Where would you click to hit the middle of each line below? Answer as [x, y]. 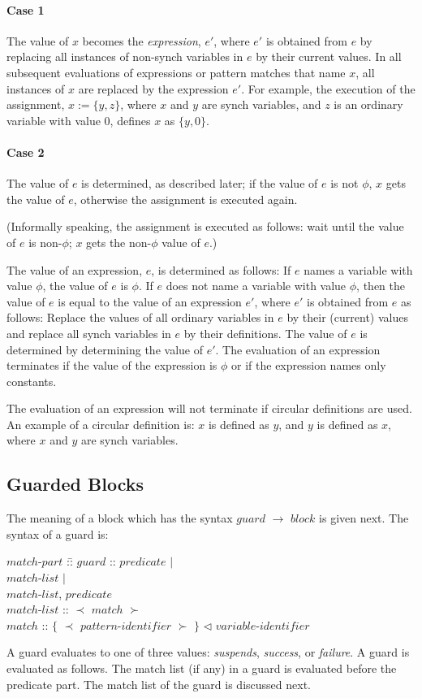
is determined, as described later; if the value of [200, 183]
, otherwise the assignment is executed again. [185, 199]
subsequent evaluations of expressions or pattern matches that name [176, 72]
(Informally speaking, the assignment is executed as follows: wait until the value [205, 226]
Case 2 [26, 152]
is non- [45, 242]
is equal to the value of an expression [150, 301]
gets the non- [119, 242]
